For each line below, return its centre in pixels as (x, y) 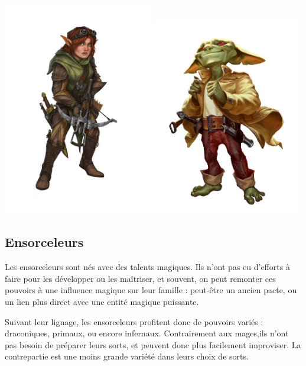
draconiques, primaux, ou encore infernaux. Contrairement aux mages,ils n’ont (147, 333)
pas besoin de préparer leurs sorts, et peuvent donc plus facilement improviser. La (153, 344)
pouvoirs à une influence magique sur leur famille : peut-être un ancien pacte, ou (151, 290)
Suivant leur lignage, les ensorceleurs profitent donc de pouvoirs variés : (134, 321)
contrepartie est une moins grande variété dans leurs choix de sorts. (127, 356)
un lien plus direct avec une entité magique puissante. (102, 302)
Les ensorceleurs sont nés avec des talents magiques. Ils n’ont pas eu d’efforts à (147, 267)
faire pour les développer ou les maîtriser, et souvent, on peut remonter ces (140, 278)
